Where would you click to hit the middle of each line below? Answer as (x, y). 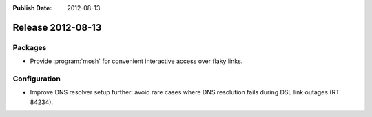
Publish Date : (32, 8)
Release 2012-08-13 (57, 27)
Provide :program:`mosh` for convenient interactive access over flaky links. (136, 61)
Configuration (37, 79)
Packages (30, 47)
